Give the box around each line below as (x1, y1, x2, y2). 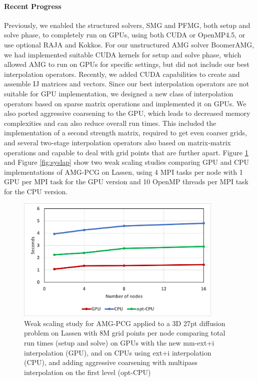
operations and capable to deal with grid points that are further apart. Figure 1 (4, 147, 248, 157)
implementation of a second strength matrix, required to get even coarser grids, (4, 127, 247, 138)
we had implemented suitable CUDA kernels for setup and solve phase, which (4, 49, 241, 59)
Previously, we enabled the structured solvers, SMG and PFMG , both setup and (4, 19, 250, 30)
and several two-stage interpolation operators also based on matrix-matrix (4, 137, 231, 147)
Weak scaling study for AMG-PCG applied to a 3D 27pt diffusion (24, 318, 225, 328)
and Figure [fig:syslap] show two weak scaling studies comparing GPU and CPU (4, 157, 249, 167)
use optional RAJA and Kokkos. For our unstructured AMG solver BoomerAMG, (4, 39, 254, 49)
